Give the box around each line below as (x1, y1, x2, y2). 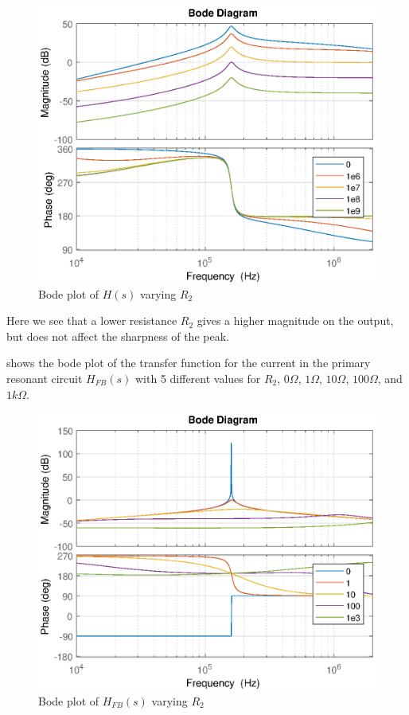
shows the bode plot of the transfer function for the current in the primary (6, 354, 371, 371)
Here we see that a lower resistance (6, 312, 177, 329)
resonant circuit (6, 369, 83, 386)
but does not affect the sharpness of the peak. (6, 327, 229, 344)
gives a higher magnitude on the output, (197, 312, 394, 329)
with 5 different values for (134, 369, 261, 386)
